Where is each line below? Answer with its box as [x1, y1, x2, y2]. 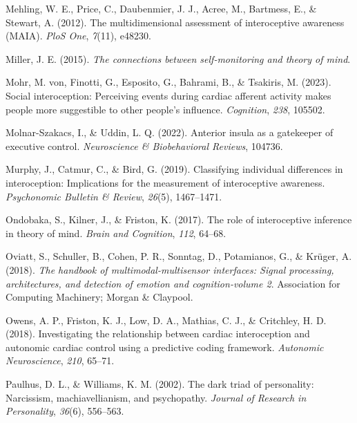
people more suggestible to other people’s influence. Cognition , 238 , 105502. [6, 102, 325, 116]
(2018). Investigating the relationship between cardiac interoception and [6, 326, 310, 341]
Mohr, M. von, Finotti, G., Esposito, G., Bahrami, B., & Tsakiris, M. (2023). [6, 75, 331, 89]
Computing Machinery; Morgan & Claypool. [6, 290, 193, 304]
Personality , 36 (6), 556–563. [6, 404, 124, 418]
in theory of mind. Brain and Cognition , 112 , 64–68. [6, 225, 226, 240]
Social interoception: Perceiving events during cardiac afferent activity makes [6, 88, 331, 102]
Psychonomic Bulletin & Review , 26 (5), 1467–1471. [6, 189, 222, 203]
